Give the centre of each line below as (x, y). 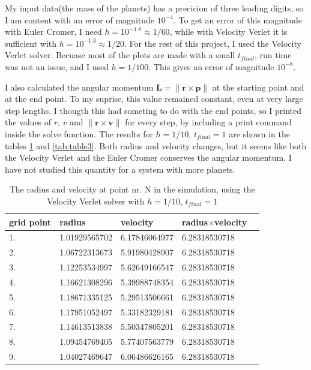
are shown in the (259, 133)
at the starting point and (258, 87)
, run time (273, 55)
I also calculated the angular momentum (79, 87)
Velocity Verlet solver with (96, 201)
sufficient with (31, 43)
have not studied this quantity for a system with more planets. (120, 169)
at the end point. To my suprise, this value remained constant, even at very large (154, 99)
